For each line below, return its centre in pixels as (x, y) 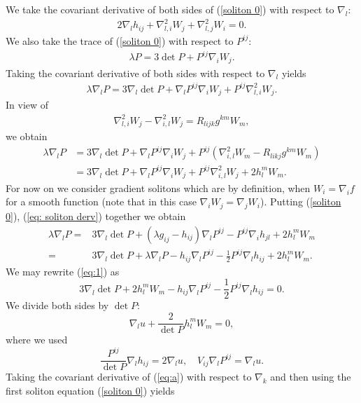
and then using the (311, 377)
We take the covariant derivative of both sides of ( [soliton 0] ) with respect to (170, 9)
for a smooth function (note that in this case (101, 201)
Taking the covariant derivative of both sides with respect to (135, 73)
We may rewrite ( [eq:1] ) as (63, 271)
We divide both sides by (57, 305)
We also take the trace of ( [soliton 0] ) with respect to (120, 40)
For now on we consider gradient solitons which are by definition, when (158, 187)
